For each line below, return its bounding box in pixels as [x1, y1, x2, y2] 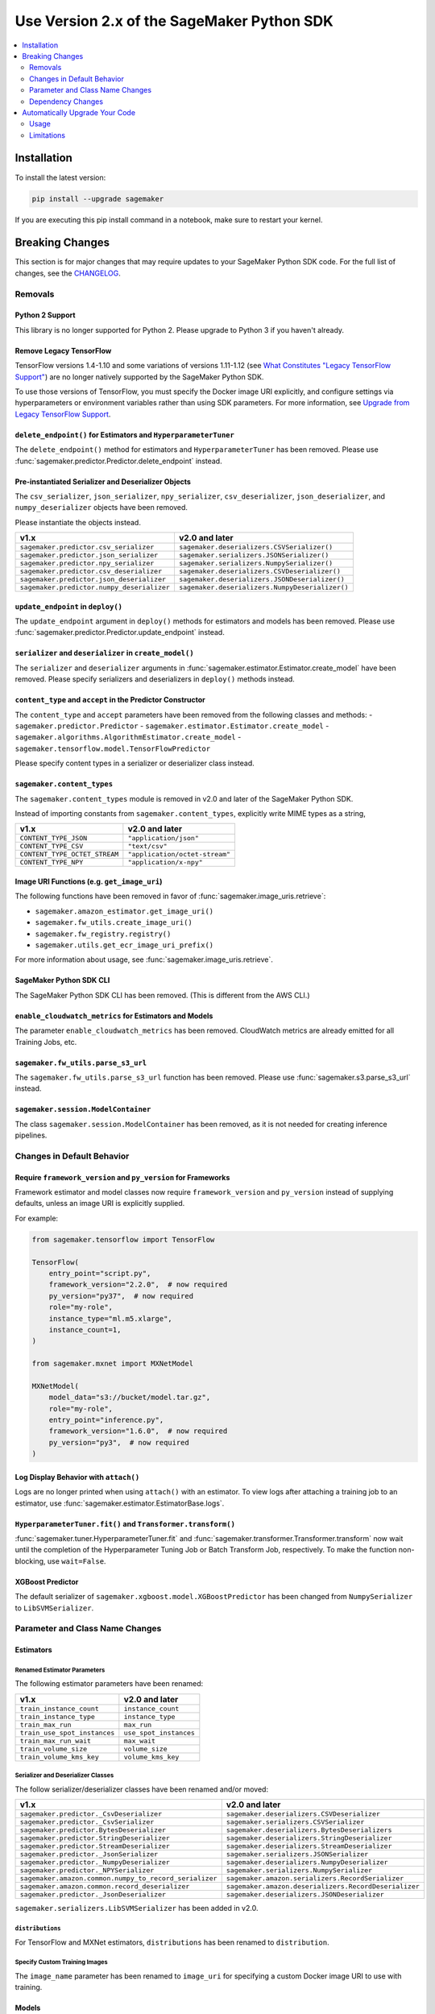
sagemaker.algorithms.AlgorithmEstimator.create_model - [14, 732, 242, 742]
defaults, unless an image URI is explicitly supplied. [14, 1199, 185, 1208]
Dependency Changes [29, 97, 104, 106]
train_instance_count [19, 1704, 100, 1713]
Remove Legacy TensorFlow [14, 346, 112, 355]
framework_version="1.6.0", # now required [48, 1427, 228, 1436]
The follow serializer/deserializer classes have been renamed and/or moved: [14, 1784, 269, 1794]
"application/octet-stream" [127, 850, 231, 859]
